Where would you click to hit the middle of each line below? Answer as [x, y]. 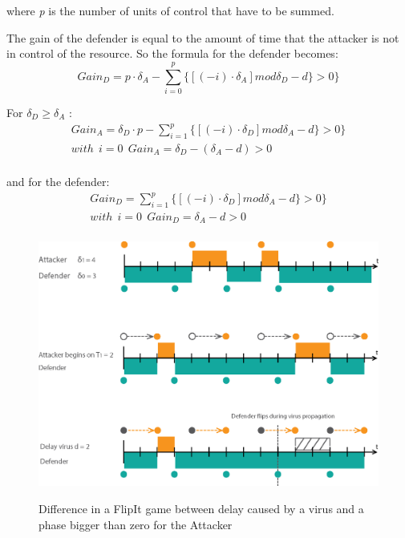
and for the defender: [58, 181]
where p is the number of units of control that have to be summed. [170, 10]
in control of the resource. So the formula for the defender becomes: [172, 53]
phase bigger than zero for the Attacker [136, 524]
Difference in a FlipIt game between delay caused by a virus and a [201, 509]
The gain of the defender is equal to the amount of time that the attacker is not [203, 37]
